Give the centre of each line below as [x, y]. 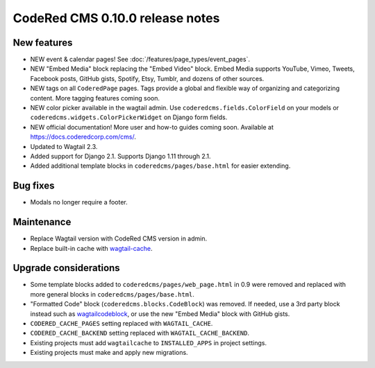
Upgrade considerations [67, 268]
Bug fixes [34, 186]
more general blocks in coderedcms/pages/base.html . [112, 294]
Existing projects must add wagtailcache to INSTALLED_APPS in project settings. [149, 342]
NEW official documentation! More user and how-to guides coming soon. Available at [152, 127]
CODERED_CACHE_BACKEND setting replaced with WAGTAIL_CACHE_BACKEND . [140, 333]
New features [43, 43]
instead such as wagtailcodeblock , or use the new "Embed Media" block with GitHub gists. [160, 314]
